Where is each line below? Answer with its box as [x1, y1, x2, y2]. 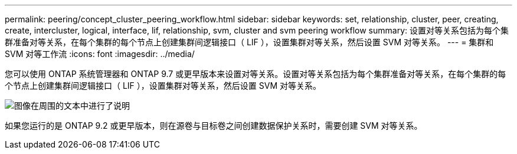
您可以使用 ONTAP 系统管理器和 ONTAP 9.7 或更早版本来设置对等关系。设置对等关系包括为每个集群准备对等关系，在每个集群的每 [5, 69, 506, 79]
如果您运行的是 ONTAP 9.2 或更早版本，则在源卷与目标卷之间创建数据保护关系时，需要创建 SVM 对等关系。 [5, 120, 423, 130]
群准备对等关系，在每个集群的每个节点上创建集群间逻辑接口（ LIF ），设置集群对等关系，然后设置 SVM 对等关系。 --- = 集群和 [5, 37, 494, 47]
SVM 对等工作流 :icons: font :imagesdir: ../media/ [5, 49, 195, 59]
